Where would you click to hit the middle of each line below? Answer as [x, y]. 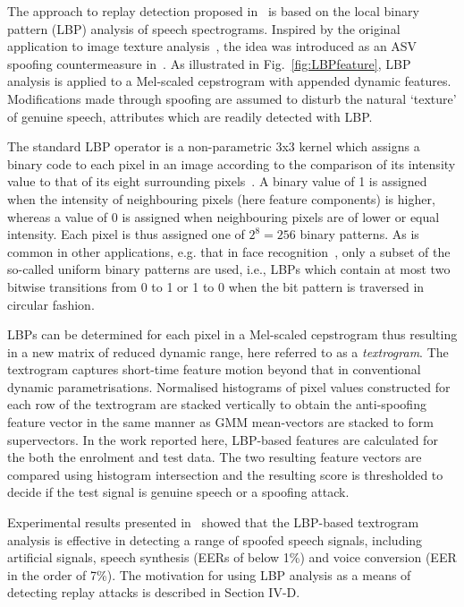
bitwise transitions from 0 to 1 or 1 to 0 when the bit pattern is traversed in [216, 286]
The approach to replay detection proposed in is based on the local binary [213, 11]
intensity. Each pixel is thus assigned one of [126, 234]
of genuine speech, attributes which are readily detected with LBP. [190, 116]
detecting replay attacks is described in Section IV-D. [154, 592]
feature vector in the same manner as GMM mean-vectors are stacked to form [220, 422]
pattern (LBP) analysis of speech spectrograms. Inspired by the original [204, 28]
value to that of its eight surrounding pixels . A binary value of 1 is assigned [217, 181]
